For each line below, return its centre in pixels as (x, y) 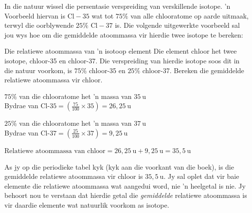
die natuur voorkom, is (38, 70)
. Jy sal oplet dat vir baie (201, 176)
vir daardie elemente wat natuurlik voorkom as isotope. (87, 204)
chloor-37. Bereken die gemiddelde (193, 70)
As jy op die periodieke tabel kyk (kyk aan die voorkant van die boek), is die (119, 166)
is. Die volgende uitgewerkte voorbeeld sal (177, 25)
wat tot (103, 15)
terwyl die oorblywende (39, 25)
